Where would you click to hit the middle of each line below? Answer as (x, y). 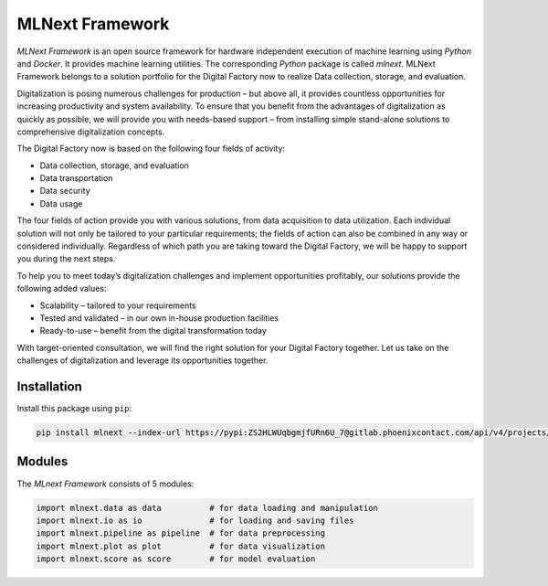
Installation (49, 386)
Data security (65, 191)
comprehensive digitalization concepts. (91, 132)
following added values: (62, 289)
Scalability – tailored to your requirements (118, 305)
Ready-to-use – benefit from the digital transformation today (153, 331)
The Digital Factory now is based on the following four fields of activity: (151, 149)
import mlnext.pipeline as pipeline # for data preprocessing (181, 533)
